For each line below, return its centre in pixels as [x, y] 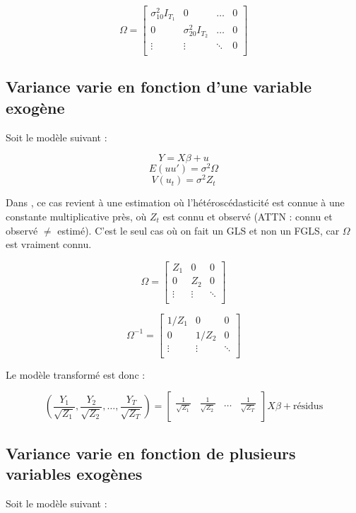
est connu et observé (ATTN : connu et [248, 216]
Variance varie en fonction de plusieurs [151, 453]
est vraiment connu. [49, 244]
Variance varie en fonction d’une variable [159, 87]
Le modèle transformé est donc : [76, 374]
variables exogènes [74, 474]
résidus [308, 407]
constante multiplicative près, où [76, 216]
